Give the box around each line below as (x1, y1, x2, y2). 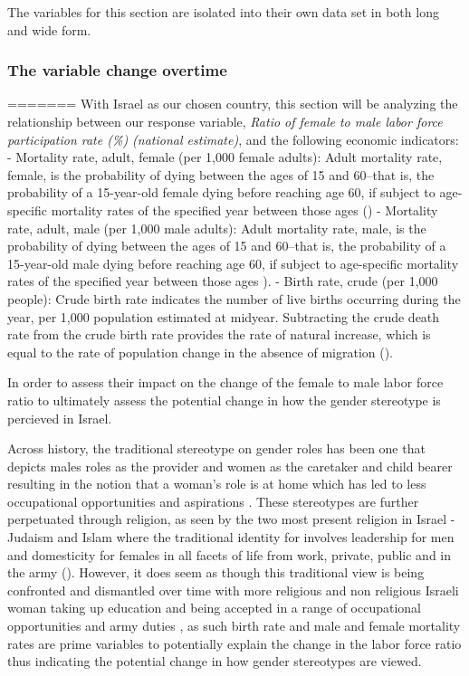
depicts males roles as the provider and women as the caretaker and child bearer (7, 456, 453, 475)
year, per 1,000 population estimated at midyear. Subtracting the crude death (7, 307, 440, 326)
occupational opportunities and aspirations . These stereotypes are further (7, 491, 419, 510)
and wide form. (7, 20, 91, 39)
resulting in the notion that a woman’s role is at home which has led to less (7, 474, 426, 493)
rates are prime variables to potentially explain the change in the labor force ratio (7, 633, 462, 652)
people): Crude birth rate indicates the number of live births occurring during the (7, 289, 461, 308)
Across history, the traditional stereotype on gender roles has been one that (7, 439, 426, 458)
